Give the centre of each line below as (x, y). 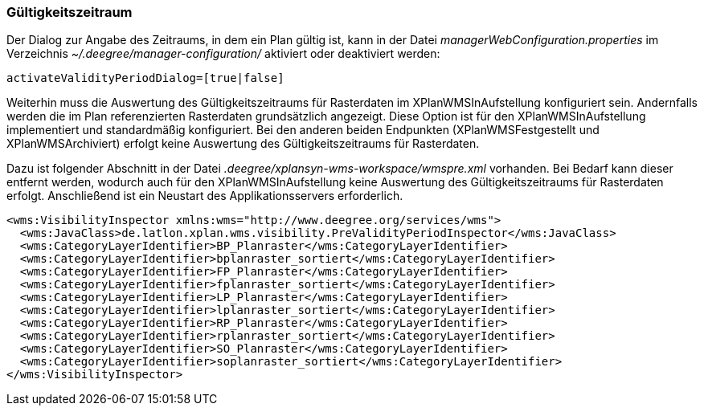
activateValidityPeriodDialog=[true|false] (145, 78)
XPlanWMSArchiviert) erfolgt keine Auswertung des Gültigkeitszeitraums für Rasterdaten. (243, 144)
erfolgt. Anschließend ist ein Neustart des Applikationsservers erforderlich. (205, 196)
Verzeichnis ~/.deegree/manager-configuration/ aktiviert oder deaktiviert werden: (223, 54)
